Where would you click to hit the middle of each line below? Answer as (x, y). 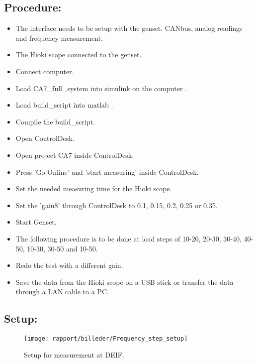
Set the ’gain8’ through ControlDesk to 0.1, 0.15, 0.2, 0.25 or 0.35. (117, 205)
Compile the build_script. (55, 121)
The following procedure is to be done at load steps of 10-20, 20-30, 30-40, (128, 238)
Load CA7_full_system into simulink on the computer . (101, 88)
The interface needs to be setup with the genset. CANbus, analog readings (129, 28)
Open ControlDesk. (45, 138)
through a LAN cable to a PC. (62, 292)
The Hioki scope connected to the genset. (79, 55)
